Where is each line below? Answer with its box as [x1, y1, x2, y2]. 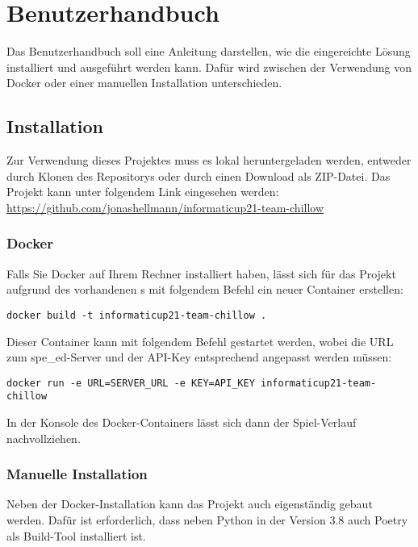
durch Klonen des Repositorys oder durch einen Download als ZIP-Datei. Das [6, 167, 391, 184]
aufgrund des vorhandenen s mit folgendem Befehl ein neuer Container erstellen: [6, 281, 403, 298]
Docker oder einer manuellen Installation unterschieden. [6, 74, 282, 91]
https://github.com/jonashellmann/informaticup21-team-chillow [6, 198, 324, 215]
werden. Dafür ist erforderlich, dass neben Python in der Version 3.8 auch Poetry [6, 512, 408, 528]
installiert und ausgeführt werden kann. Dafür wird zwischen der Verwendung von [6, 58, 412, 75]
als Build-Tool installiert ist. [6, 527, 146, 544]
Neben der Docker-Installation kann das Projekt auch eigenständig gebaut [6, 495, 373, 512]
